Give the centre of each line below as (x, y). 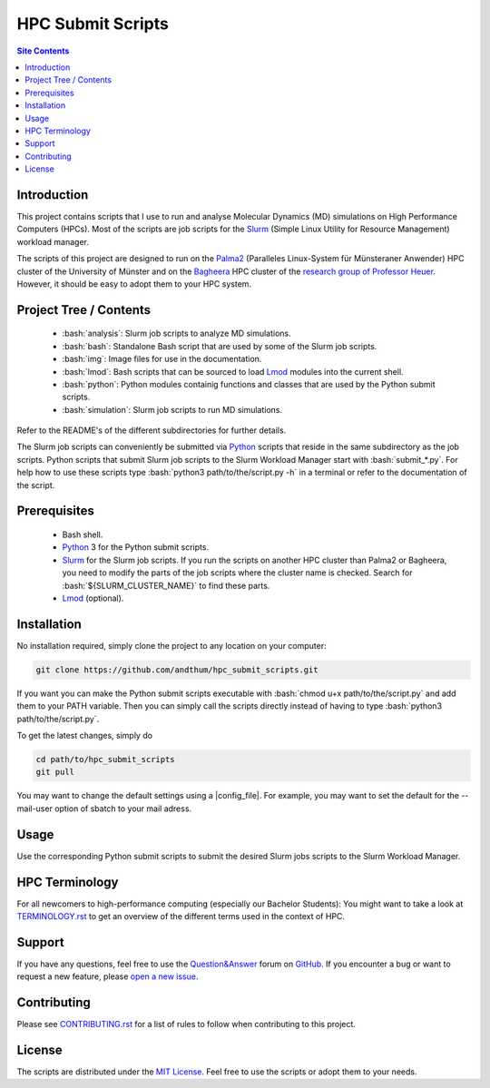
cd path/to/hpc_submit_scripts (106, 760)
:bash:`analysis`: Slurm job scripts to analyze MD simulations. (177, 333)
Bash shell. (83, 534)
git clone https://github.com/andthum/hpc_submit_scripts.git (177, 670)
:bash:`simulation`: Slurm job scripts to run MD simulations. (172, 409)
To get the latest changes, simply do (85, 736)
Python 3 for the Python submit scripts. (135, 547)
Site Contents (43, 51)
